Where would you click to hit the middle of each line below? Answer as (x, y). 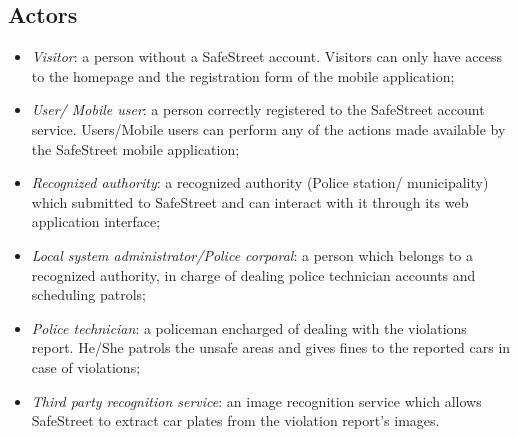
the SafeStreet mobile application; (135, 148)
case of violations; (86, 366)
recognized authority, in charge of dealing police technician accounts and (253, 274)
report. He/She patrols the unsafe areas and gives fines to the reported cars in (271, 347)
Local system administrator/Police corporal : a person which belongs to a (252, 254)
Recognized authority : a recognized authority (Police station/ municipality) (260, 182)
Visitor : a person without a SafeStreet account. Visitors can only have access (266, 56)
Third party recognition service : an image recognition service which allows (256, 400)
